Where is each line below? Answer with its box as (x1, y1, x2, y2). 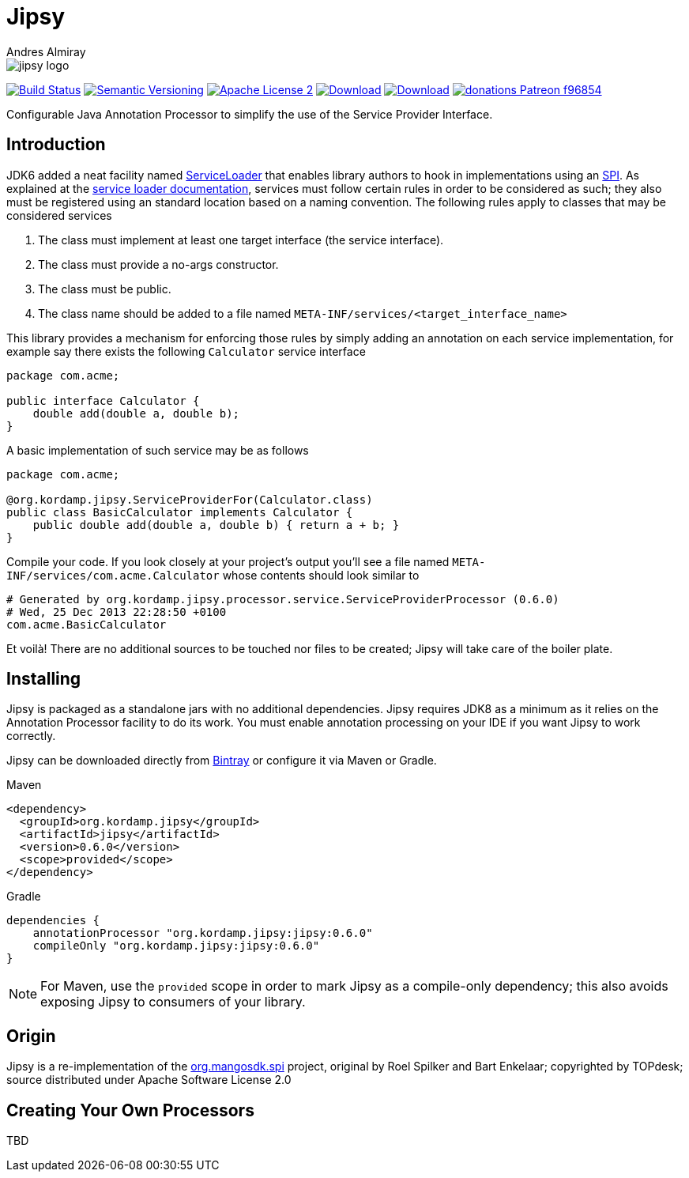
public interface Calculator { (6, 394, 200, 407)
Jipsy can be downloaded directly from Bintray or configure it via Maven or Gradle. (6, 753, 437, 768)
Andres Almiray (6, 44, 86, 59)
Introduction (6, 134, 106, 155)
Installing (6, 669, 81, 689)
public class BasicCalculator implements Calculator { (6, 505, 353, 519)
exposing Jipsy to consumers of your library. (40, 994, 306, 1010)
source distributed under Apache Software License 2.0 (6, 1073, 292, 1087)
